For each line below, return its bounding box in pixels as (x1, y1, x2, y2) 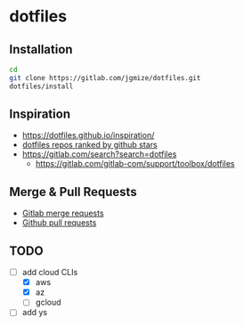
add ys (21, 307, 47, 318)
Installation (9, 42, 73, 57)
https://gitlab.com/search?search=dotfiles (21, 149, 177, 159)
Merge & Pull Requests (9, 184, 137, 200)
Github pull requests (21, 217, 97, 228)
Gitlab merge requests (21, 208, 104, 219)
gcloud (35, 297, 61, 308)
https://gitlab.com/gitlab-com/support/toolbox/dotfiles (35, 159, 235, 169)
